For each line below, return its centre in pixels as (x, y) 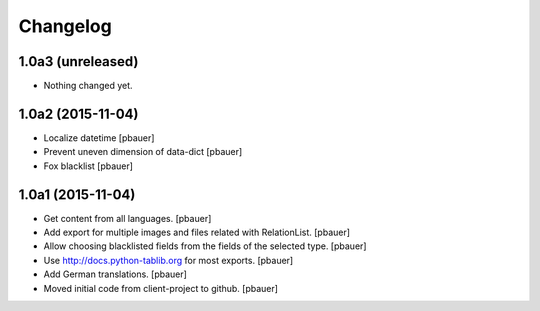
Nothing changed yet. (88, 86)
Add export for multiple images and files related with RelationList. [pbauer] (196, 232)
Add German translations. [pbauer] (115, 274)
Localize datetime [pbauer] (99, 137)
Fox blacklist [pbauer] (88, 166)
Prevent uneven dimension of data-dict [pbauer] (143, 152)
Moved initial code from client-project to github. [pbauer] (161, 288)
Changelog (65, 26)
